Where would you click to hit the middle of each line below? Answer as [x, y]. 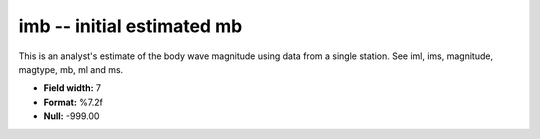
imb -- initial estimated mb [130, 26]
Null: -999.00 [71, 116]
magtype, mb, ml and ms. [71, 69]
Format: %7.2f [73, 102]
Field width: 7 [72, 88]
